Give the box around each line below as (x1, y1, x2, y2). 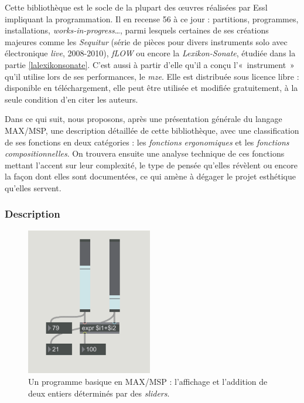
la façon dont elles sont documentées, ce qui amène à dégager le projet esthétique (5, 170, 296, 182)
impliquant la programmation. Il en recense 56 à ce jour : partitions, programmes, (5, 12, 299, 25)
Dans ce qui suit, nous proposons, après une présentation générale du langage (5, 113, 282, 125)
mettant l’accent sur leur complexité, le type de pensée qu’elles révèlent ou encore (5, 158, 298, 171)
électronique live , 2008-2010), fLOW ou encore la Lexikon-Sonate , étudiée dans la (5, 47, 296, 59)
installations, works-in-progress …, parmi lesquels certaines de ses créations (5, 24, 269, 36)
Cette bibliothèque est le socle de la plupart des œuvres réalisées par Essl (5, 1, 268, 13)
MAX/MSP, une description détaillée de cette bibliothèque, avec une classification (5, 124, 299, 136)
